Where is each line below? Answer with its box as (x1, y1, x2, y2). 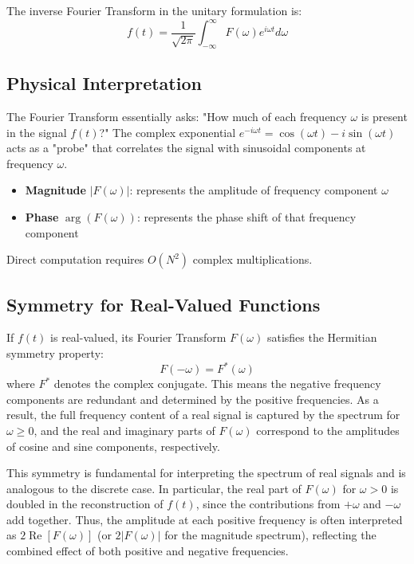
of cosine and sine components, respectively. (6, 437, 220, 454)
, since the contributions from (195, 495, 341, 512)
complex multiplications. (192, 251, 313, 268)
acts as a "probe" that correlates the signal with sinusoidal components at (6, 139, 366, 156)
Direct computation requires (6, 251, 144, 268)
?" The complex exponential (99, 123, 236, 140)
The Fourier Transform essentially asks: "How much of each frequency (6, 108, 347, 125)
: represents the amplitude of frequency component (129, 182, 378, 198)
